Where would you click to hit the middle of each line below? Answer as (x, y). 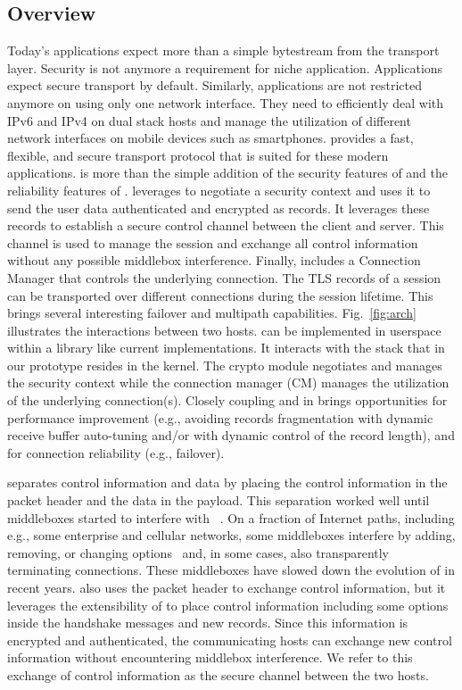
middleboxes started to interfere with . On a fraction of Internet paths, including (231, 517)
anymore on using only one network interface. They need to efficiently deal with (226, 102)
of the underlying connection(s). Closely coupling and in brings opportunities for (227, 400)
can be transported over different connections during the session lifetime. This (220, 295)
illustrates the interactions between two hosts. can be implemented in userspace (224, 330)
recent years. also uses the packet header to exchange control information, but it (227, 588)
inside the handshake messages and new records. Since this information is (208, 623)
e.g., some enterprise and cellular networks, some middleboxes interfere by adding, (231, 535)
